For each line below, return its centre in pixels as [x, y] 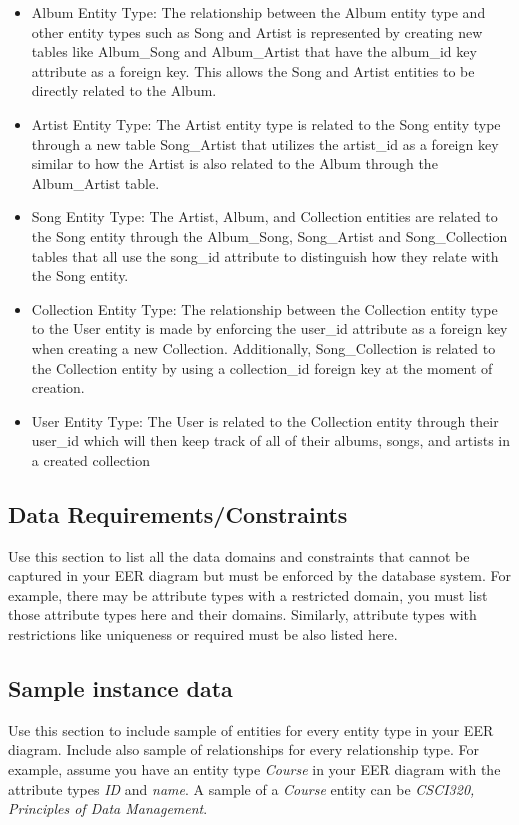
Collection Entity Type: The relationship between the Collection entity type [264, 308]
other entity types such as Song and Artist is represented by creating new [257, 31]
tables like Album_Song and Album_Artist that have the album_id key [254, 51]
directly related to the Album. [124, 90]
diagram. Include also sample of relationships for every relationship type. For [244, 749]
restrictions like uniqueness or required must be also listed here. [203, 634]
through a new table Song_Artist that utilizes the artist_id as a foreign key [265, 143]
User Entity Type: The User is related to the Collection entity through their [265, 420]
